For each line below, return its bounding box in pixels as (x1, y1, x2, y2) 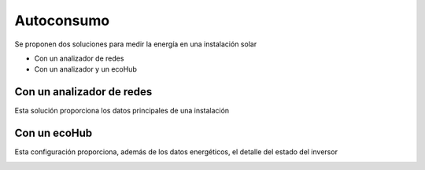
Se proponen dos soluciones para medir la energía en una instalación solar (14, 39, 257, 49)
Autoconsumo (14, 12, 110, 29)
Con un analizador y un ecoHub (34, 65, 137, 74)
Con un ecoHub (14, 127, 93, 140)
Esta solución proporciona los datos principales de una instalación (14, 106, 230, 116)
